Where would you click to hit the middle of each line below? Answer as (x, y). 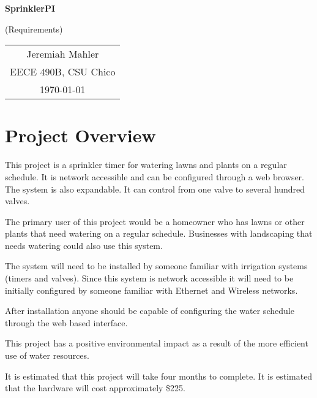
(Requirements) (34, 29)
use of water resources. (47, 355)
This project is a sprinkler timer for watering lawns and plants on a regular (146, 165)
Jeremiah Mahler (63, 54)
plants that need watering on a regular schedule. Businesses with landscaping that (159, 233)
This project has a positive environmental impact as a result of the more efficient (157, 343)
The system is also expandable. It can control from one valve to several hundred (155, 189)
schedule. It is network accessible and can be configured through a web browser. (155, 176)
